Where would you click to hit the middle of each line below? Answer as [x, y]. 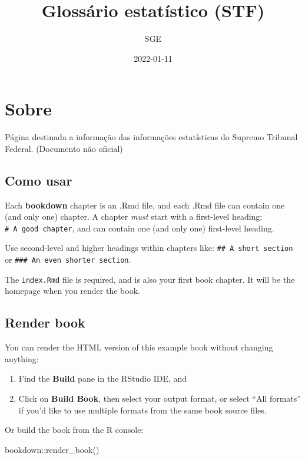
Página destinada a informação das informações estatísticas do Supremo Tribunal [151, 137]
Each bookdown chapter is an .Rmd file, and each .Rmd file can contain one [145, 205]
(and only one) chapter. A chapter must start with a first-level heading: [134, 216]
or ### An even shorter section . [68, 259]
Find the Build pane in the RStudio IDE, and [103, 378]
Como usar [39, 180]
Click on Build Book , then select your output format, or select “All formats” [160, 398]
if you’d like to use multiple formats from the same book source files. [142, 410]
